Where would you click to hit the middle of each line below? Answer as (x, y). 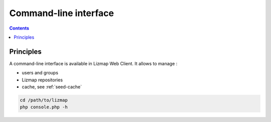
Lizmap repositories (42, 80)
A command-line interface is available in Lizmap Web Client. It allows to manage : (93, 63)
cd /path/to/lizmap (44, 100)
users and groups (40, 73)
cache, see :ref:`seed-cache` (52, 87)
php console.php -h (44, 107)
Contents (19, 28)
